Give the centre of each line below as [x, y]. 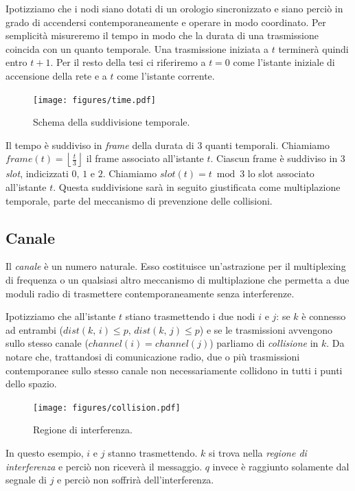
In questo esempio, [45, 452]
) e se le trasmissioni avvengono [266, 329]
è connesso [324, 316]
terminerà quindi [313, 48]
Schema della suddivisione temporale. [112, 122]
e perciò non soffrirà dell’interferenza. [136, 480]
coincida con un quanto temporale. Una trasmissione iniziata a [137, 48]
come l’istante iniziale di [284, 62]
